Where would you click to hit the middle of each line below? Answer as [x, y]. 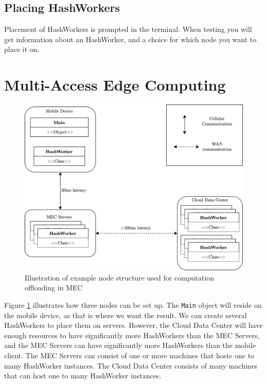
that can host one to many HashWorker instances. [83, 376]
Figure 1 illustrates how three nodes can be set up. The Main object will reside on [133, 305]
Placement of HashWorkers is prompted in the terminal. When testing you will [128, 29]
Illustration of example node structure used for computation [119, 277]
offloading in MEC [54, 287]
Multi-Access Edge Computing [115, 85]
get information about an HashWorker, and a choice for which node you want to [130, 39]
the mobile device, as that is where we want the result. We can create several [126, 315]
